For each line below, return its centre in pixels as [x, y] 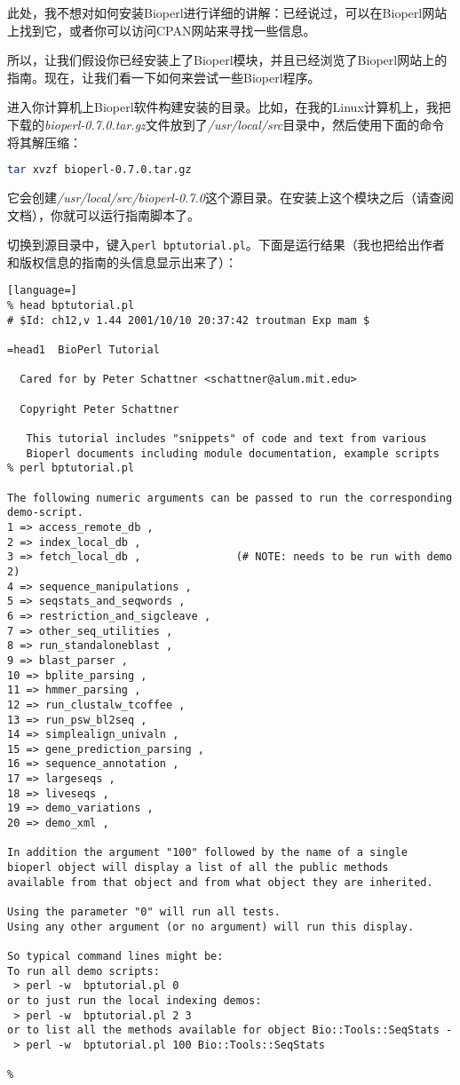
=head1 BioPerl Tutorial [83, 350]
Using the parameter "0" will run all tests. [144, 912]
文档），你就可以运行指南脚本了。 [103, 214]
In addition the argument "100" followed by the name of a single [208, 853]
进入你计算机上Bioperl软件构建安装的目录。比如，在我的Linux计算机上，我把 [229, 107]
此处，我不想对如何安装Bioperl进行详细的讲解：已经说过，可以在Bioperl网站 [227, 12]
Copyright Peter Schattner [99, 409]
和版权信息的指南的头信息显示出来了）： [122, 261]
